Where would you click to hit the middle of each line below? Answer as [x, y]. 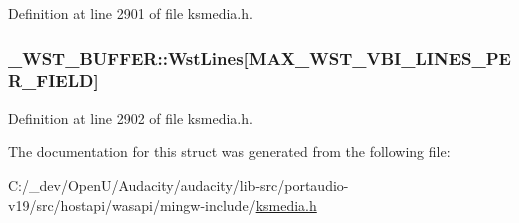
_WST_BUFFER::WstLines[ [128, 57]
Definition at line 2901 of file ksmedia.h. [130, 13]
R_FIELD [51, 80]
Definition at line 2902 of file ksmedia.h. [130, 117]
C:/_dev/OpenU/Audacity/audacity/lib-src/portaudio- [178, 184]
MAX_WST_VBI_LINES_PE [379, 57]
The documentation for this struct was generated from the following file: [229, 151]
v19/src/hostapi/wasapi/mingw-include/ [132, 204]
